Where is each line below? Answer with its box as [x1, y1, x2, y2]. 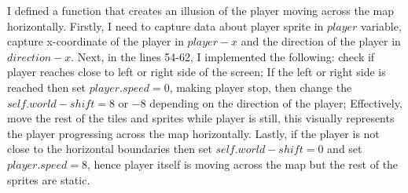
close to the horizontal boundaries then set [7, 140, 212, 157]
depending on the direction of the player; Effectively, [149, 94, 402, 111]
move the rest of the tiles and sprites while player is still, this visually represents [7, 110, 395, 126]
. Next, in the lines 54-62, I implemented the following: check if [71, 48, 375, 64]
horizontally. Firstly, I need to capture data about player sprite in [7, 17, 324, 34]
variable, [361, 17, 402, 34]
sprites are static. [7, 171, 90, 188]
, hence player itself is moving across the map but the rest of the [86, 155, 399, 172]
